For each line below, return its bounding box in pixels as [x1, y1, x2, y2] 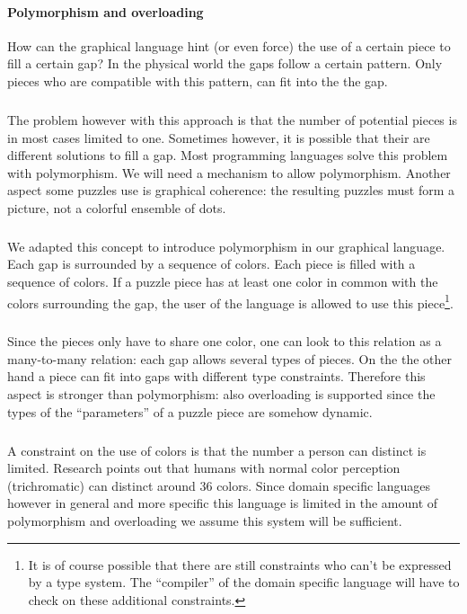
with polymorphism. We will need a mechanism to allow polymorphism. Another [7, 163, 451, 182]
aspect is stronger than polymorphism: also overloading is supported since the [7, 385, 436, 404]
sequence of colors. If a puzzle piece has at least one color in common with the [7, 272, 438, 291]
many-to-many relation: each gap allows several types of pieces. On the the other [7, 349, 453, 368]
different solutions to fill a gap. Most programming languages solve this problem [7, 146, 448, 165]
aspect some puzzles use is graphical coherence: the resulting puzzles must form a [7, 181, 455, 200]
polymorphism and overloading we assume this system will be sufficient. [7, 512, 402, 530]
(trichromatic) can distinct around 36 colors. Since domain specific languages [7, 476, 431, 494]
